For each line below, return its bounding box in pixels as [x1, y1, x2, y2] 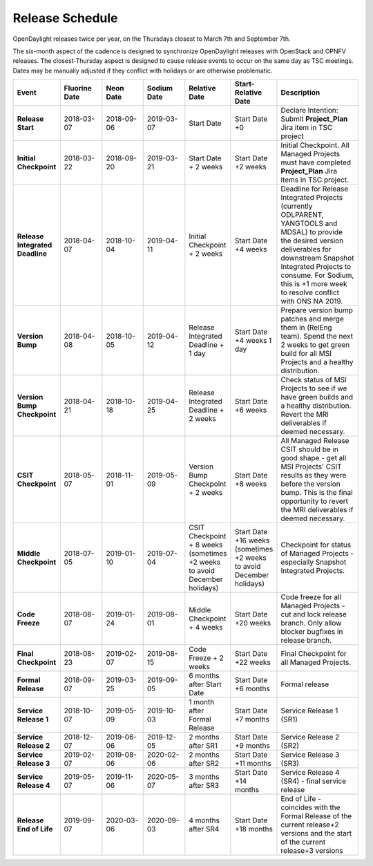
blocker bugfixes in [280, 627, 343, 637]
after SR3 [189, 781, 220, 791]
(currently [280, 201, 313, 211]
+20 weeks [234, 619, 271, 628]
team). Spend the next [280, 332, 354, 341]
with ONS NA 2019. [280, 296, 343, 306]
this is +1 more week [280, 279, 347, 289]
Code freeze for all [280, 592, 342, 602]
